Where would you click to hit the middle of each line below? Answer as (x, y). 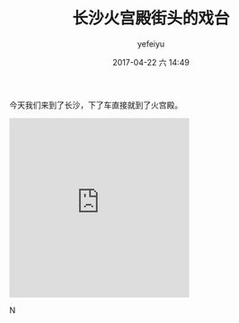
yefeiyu (151, 44)
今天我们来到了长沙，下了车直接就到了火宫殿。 (96, 105)
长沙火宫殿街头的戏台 (150, 18)
